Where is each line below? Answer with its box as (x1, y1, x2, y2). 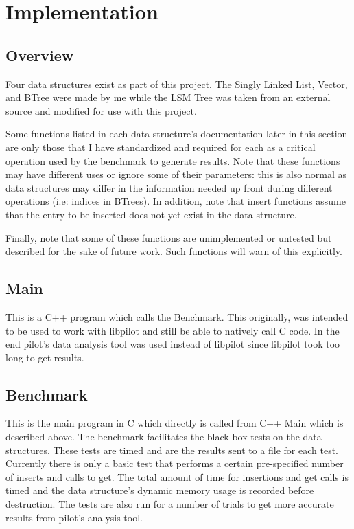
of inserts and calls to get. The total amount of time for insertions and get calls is (5, 469, 349, 484)
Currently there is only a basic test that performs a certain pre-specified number (5, 456, 344, 471)
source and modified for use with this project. (5, 103, 197, 117)
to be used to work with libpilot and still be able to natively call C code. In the (5, 323, 340, 337)
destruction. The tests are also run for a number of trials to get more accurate (5, 497, 334, 511)
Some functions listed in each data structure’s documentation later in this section (5, 126, 348, 141)
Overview (5, 44, 74, 65)
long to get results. (5, 350, 84, 364)
